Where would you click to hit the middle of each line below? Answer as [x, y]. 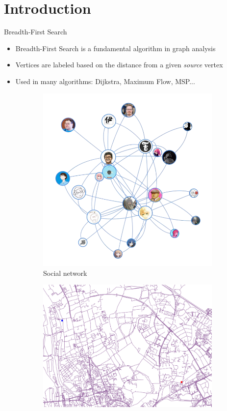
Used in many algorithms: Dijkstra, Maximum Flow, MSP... [105, 81]
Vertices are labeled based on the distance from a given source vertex [119, 65]
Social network [65, 273]
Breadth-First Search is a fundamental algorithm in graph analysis [115, 48]
